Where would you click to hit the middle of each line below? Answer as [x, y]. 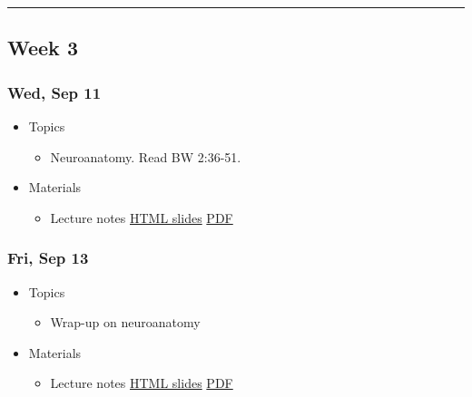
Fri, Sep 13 [48, 258]
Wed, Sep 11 [54, 92]
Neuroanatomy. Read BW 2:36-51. [146, 156]
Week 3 [43, 48]
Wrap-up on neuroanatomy [125, 322]
